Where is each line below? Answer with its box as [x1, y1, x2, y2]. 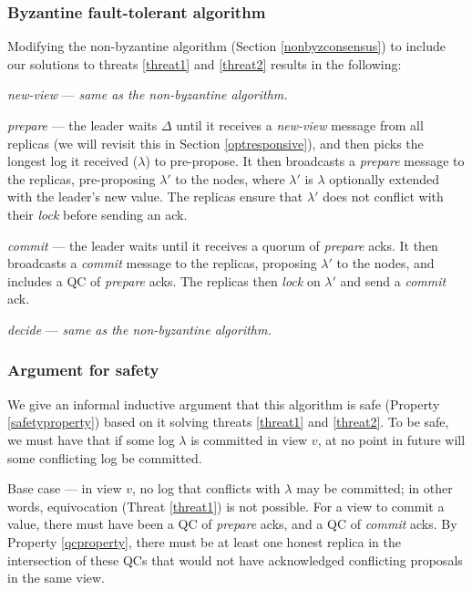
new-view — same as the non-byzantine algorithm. [7, 85, 288, 104]
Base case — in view [7, 479, 122, 498]
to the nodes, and [336, 254, 435, 273]
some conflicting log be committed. [7, 448, 202, 467]
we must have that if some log [7, 430, 175, 449]
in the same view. [7, 568, 106, 587]
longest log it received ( [7, 151, 139, 171]
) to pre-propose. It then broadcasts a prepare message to [145, 151, 465, 171]
